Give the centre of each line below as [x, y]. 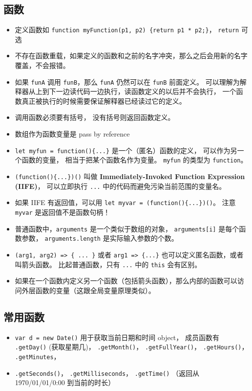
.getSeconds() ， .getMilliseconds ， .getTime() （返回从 [107, 373]
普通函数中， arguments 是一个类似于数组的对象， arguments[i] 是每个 [127, 228]
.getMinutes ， [38, 356]
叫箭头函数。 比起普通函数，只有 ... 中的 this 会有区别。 [108, 264]
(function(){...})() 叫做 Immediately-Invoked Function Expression [130, 176]
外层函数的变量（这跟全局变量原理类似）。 [88, 290]
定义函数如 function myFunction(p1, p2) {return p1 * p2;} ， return [127, 30]
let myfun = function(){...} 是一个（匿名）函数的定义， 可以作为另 [126, 150]
